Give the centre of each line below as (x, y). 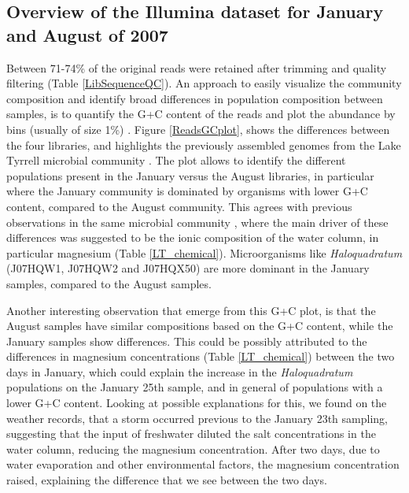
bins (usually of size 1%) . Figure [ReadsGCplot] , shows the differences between (198, 129)
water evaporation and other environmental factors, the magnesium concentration (203, 464)
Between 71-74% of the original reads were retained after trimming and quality (197, 67)
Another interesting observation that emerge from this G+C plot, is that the (191, 310)
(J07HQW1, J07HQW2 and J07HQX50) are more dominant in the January (188, 268)
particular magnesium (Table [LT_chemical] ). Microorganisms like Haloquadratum (204, 252)
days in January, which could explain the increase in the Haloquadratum (180, 371)
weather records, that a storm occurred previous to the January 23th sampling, (197, 418)
